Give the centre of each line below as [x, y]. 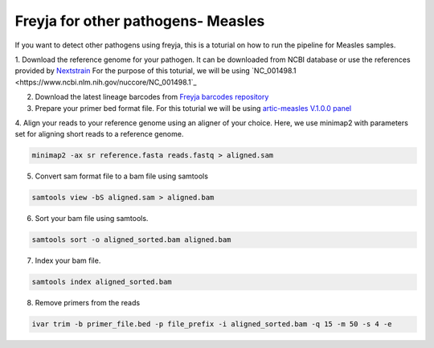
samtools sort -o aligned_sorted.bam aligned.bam [131, 240]
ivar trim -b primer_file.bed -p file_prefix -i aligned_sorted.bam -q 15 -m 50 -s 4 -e [212, 324]
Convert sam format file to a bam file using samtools [122, 176]
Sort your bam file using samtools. [92, 219]
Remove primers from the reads [88, 303]
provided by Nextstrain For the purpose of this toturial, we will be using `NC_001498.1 [156, 71]
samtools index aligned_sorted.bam [102, 282]
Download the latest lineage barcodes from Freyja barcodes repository [152, 97]
